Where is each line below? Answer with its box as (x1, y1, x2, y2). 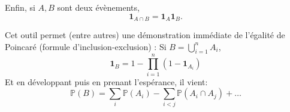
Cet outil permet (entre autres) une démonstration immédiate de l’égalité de (5, 29, 285, 41)
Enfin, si (5, 1, 35, 13)
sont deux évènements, (57, 1, 140, 13)
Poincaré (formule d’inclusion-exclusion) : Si (5, 40, 167, 52)
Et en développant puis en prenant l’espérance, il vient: (5, 75, 208, 88)
